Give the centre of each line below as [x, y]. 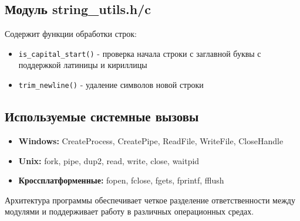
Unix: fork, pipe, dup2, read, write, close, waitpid [109, 160]
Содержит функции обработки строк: [71, 34]
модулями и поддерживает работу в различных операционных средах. [129, 211]
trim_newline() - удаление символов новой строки [111, 85]
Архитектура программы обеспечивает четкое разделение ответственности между [150, 200]
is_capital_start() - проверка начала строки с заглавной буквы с [140, 53]
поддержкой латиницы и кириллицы [83, 65]
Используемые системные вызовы [102, 116]
